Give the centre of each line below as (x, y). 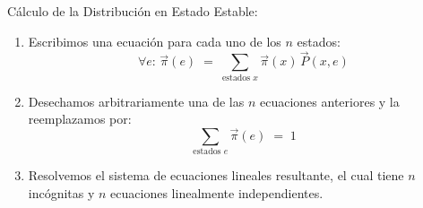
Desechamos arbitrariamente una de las (136, 101)
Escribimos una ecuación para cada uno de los (155, 41)
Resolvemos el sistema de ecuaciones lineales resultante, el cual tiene (216, 175)
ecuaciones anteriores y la (329, 101)
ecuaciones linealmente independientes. (217, 192)
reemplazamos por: (80, 119)
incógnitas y (61, 192)
